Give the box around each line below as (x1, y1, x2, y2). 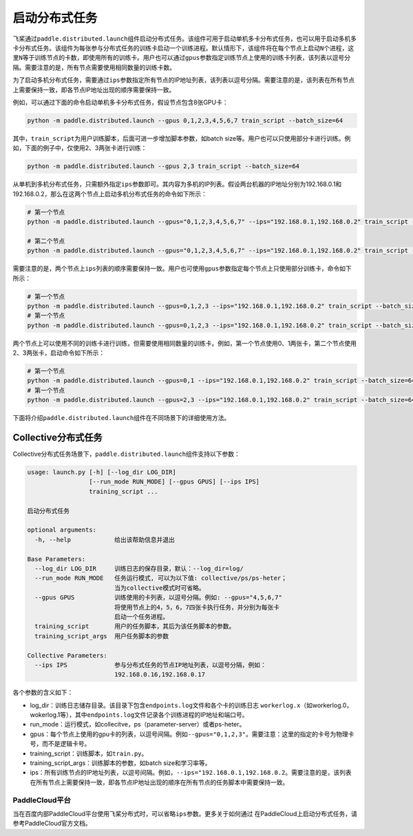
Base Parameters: (27, 555, 86, 563)
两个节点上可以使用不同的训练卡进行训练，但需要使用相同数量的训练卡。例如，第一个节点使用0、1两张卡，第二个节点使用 (12, 339, 357, 347)
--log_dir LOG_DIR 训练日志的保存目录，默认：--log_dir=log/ (34, 565, 244, 572)
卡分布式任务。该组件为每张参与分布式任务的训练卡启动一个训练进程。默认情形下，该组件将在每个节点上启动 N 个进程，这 (12, 43, 354, 52)
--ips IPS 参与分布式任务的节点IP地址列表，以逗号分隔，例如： (34, 661, 266, 669)
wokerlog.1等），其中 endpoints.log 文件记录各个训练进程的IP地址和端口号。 (30, 711, 248, 719)
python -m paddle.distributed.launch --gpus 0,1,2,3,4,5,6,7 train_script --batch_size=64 (27, 116, 343, 124)
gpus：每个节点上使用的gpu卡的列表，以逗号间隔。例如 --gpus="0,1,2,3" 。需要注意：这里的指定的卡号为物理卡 (30, 730, 354, 738)
